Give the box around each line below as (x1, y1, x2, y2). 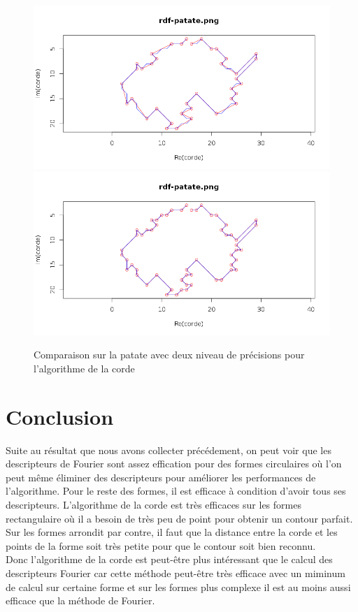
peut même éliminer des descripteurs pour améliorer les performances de (6, 469, 316, 484)
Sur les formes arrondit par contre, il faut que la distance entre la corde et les (6, 525, 338, 539)
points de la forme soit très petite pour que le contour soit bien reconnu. (6, 538, 316, 553)
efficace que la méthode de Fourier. (6, 593, 155, 608)
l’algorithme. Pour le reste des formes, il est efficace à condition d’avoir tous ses (6, 483, 346, 498)
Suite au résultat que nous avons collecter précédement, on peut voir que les (6, 442, 331, 457)
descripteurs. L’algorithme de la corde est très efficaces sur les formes (6, 497, 301, 511)
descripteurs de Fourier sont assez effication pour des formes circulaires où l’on (6, 456, 342, 471)
